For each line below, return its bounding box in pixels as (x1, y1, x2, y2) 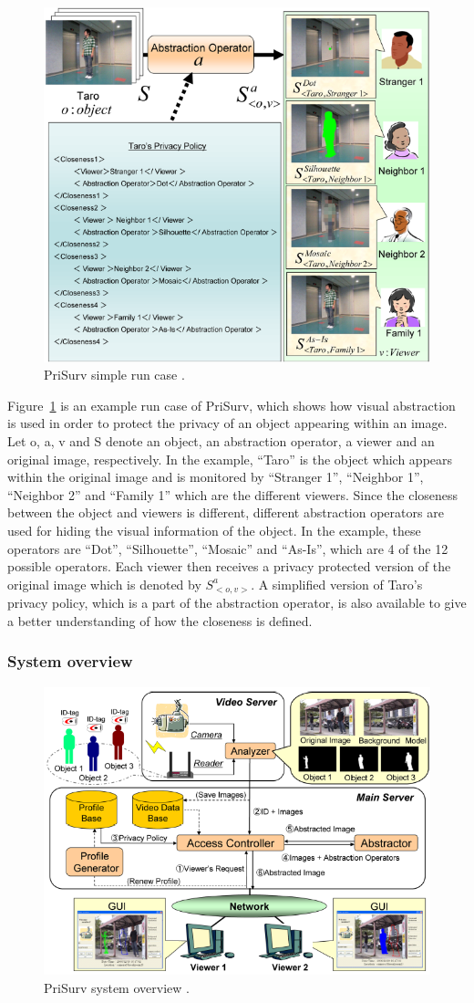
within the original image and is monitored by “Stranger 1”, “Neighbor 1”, (7, 467, 424, 486)
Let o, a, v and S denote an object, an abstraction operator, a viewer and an (7, 431, 435, 450)
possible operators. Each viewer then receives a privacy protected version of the (7, 557, 451, 576)
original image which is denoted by (7, 574, 201, 593)
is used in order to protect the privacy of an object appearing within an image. (7, 413, 448, 433)
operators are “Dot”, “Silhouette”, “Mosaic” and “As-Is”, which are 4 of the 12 (7, 538, 448, 558)
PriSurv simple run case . (44, 365, 185, 384)
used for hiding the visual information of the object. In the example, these (7, 520, 421, 539)
